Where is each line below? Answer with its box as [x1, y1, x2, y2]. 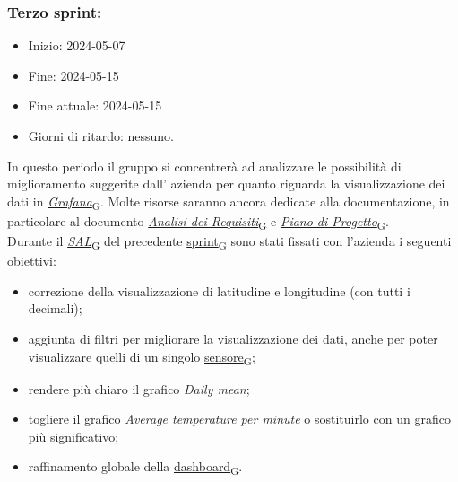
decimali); [28, 299, 82, 318]
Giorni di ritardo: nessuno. [28, 127, 174, 145]
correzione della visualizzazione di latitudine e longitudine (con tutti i [28, 281, 410, 300]
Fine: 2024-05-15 [28, 66, 119, 84]
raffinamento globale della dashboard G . [28, 457, 243, 478]
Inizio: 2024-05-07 [28, 36, 125, 55]
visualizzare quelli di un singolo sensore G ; [28, 346, 255, 368]
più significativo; [28, 426, 119, 445]
